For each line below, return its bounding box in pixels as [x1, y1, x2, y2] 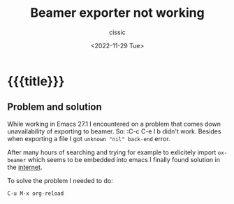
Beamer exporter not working [30, 5, 205, 21]
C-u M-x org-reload [7, 190, 64, 197]
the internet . [7, 163, 43, 171]
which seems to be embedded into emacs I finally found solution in [27, 155, 220, 163]
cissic [109, 28, 126, 36]
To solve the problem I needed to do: [7, 176, 113, 184]
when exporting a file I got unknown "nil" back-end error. [7, 134, 170, 143]
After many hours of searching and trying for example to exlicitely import [7, 148, 217, 156]
